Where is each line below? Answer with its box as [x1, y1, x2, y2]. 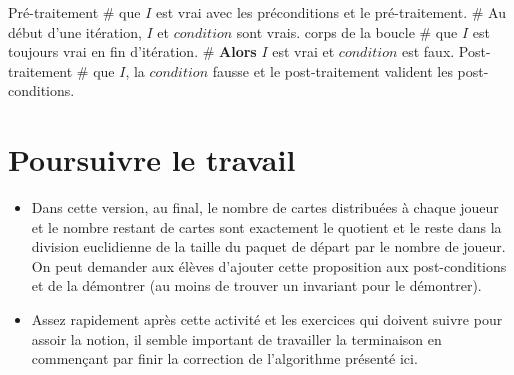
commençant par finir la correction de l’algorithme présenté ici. [31, 348, 418, 369]
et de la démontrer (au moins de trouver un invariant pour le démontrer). [31, 275, 482, 296]
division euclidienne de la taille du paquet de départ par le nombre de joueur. [31, 236, 506, 257]
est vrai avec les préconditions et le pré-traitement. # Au [155, 2, 506, 22]
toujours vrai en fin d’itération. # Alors [8, 41, 257, 62]
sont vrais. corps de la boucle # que [236, 21, 458, 42]
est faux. [401, 41, 455, 62]
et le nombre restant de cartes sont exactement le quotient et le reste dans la [31, 216, 502, 237]
